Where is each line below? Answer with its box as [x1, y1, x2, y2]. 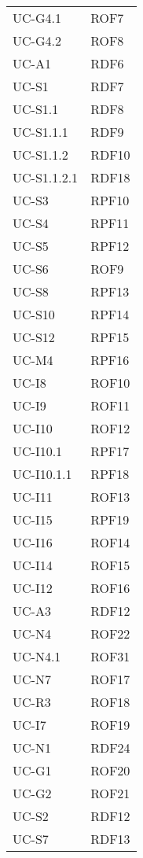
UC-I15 [13, 510, 53, 528]
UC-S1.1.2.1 [13, 168, 79, 186]
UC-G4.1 [13, 9, 61, 27]
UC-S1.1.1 [13, 123, 68, 141]
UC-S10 [13, 305, 55, 323]
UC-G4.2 [13, 31, 61, 50]
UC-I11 [13, 488, 53, 506]
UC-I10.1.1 [13, 465, 72, 483]
